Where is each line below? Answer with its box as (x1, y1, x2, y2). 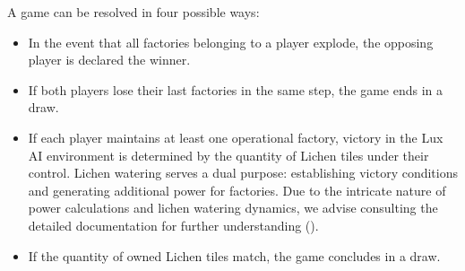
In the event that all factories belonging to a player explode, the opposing (28, 32, 434, 51)
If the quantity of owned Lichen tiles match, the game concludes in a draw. (28, 246, 441, 265)
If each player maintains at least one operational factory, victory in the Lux (28, 127, 443, 146)
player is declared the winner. (28, 50, 191, 69)
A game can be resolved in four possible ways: (7, 3, 260, 21)
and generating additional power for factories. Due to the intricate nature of (28, 180, 446, 199)
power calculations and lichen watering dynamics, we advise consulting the (28, 198, 438, 217)
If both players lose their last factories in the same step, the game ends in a (28, 80, 443, 99)
